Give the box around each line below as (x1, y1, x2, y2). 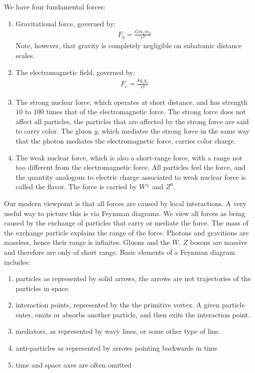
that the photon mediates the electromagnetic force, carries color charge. (15, 135, 236, 146)
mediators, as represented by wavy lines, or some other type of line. (15, 326, 220, 336)
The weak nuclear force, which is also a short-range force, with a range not (15, 152, 243, 162)
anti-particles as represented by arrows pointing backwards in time (15, 343, 218, 353)
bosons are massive (190, 237, 248, 247)
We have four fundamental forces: (4, 1, 106, 11)
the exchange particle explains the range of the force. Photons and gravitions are (4, 227, 249, 237)
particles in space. (15, 283, 70, 293)
